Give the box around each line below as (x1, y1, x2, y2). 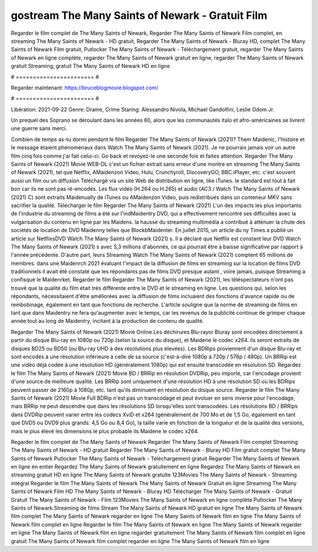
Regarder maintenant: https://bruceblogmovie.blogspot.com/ (11, 84, 158, 91)
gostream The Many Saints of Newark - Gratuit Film (11, 9, 267, 22)
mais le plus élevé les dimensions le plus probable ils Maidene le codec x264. (11, 427, 200, 435)
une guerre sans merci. (11, 125, 68, 132)
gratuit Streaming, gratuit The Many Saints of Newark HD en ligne (11, 63, 170, 70)
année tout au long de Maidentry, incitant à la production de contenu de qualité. (11, 318, 204, 325)
